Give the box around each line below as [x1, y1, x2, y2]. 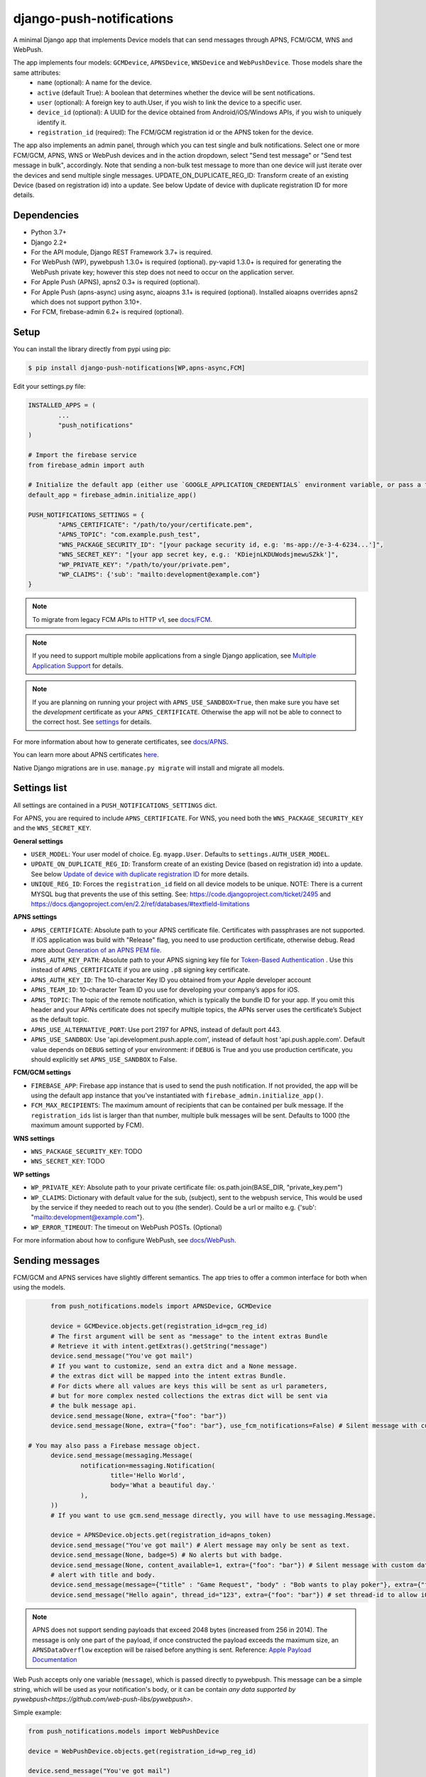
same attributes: [13, 68, 61, 77]
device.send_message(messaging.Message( [50, 1451, 193, 1460]
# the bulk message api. [50, 1402, 138, 1410]
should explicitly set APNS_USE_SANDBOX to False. [31, 1055, 177, 1063]
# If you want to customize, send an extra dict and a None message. [50, 1362, 298, 1370]
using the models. [13, 1283, 66, 1292]
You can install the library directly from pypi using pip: [13, 345, 171, 353]
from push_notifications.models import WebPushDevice [28, 1727, 219, 1735]
